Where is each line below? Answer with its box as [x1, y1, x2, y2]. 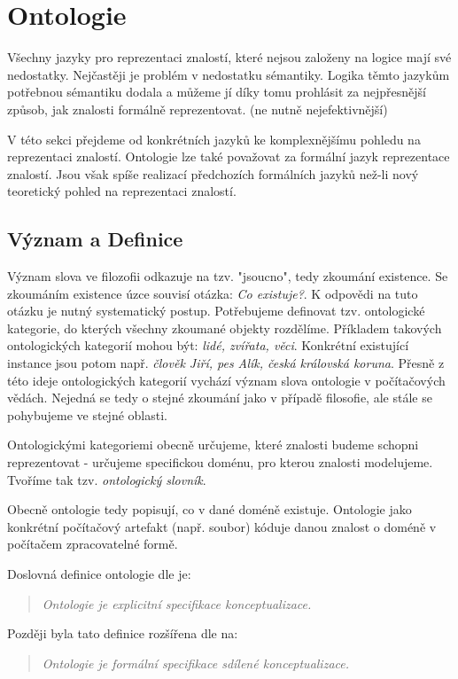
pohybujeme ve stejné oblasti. [7, 405, 167, 424]
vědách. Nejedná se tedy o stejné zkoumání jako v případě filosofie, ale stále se [7, 388, 432, 407]
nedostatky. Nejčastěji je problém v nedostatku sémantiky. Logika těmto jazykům [7, 65, 450, 83]
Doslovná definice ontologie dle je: [7, 564, 191, 582]
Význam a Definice [7, 225, 183, 253]
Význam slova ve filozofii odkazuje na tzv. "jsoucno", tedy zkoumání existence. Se [7, 267, 448, 285]
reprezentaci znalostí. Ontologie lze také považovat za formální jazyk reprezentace [7, 147, 450, 166]
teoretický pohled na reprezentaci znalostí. [7, 182, 237, 200]
